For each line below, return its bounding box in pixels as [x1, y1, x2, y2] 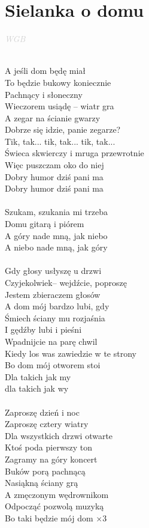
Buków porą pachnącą [5, 464, 86, 477]
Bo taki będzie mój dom [5, 511, 93, 524]
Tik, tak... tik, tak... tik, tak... [5, 135, 115, 147]
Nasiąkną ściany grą [5, 476, 78, 489]
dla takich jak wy [5, 382, 69, 395]
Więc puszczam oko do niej [5, 159, 104, 171]
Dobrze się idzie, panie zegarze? [5, 123, 121, 136]
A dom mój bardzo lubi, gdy [5, 300, 110, 312]
